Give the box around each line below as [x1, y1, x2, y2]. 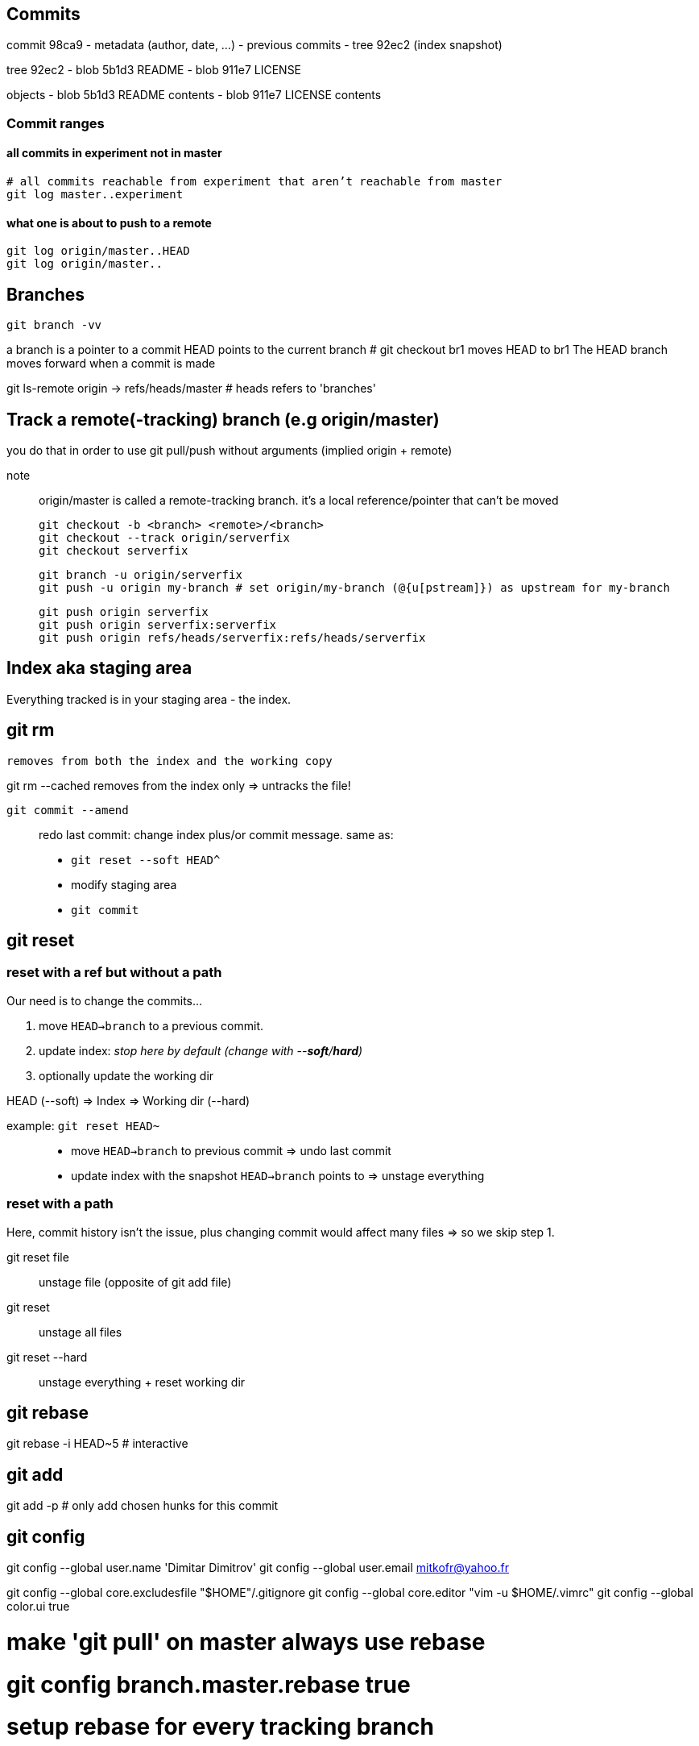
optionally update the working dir [39, 1068, 214, 1083]
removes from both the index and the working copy [6, 754, 333, 767]
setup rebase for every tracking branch [6, 1713, 434, 1741]
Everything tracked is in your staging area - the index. [6, 692, 292, 706]
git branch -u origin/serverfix [39, 567, 242, 581]
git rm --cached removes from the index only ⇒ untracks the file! [6, 778, 351, 792]
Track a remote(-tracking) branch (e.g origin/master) [6, 409, 440, 430]
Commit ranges [6, 114, 105, 131]
